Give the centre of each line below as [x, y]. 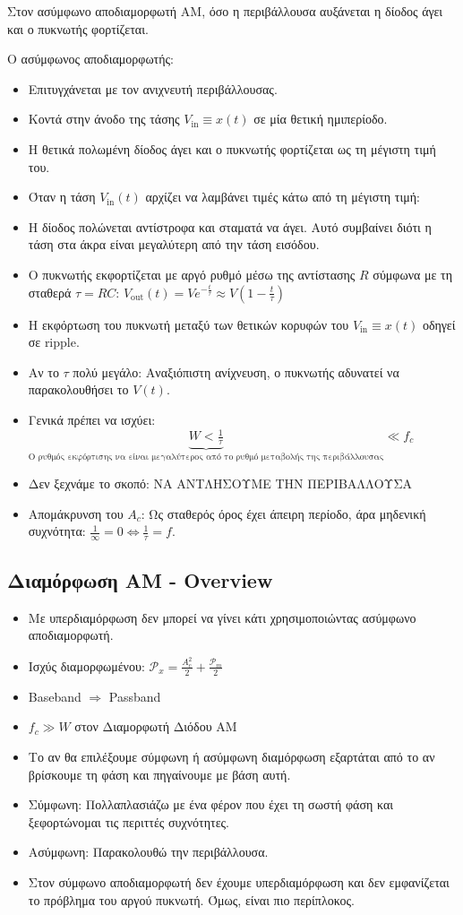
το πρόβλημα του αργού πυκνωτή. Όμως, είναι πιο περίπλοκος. [191, 899]
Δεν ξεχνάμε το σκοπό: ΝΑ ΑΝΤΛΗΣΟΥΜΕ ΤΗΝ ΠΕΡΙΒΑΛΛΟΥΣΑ [220, 483]
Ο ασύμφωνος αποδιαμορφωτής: [90, 59]
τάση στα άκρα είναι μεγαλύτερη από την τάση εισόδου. [174, 244]
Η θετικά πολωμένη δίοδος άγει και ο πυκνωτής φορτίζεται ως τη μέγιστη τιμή [232, 148]
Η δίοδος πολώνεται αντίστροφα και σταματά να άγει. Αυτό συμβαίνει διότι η [230, 226]
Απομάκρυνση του [76, 513]
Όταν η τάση [62, 197]
